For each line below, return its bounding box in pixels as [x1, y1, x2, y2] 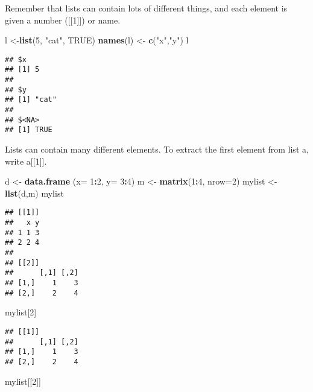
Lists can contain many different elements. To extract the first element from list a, [5, 143, 309, 156]
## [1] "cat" [5, 95, 57, 104]
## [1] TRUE [5, 125, 52, 134]
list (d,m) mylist [5, 186, 64, 199]
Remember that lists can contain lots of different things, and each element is [5, 2, 288, 14]
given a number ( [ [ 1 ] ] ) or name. [5, 13, 121, 26]
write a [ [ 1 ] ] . [5, 154, 47, 167]
